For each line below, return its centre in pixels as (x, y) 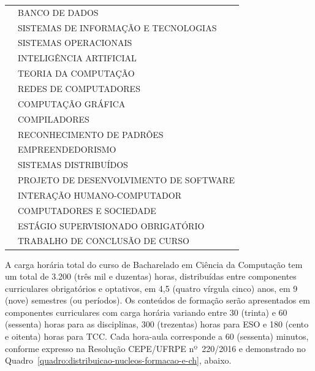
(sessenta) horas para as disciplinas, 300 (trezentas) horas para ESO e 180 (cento (157, 324)
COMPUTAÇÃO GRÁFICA (72, 103)
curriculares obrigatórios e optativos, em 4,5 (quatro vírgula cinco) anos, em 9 (151, 288)
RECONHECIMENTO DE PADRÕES (91, 134)
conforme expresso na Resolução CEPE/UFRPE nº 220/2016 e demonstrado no (155, 348)
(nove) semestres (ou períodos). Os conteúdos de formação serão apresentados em (157, 300)
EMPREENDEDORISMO (67, 149)
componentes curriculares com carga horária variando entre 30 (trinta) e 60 (146, 312)
